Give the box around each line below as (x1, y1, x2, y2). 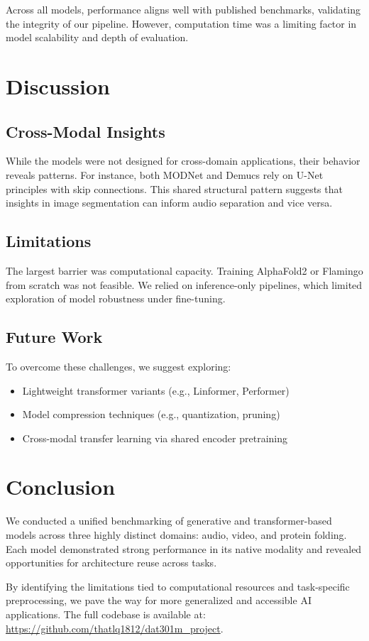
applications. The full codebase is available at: (6, 606, 206, 621)
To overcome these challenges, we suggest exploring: (6, 358, 231, 373)
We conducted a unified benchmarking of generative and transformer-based (6, 513, 332, 528)
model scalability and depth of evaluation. (6, 30, 189, 45)
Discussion (6, 71, 110, 100)
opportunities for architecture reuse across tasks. (6, 555, 217, 570)
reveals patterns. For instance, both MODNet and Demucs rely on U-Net (6, 167, 324, 182)
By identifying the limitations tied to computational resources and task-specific (6, 579, 350, 593)
